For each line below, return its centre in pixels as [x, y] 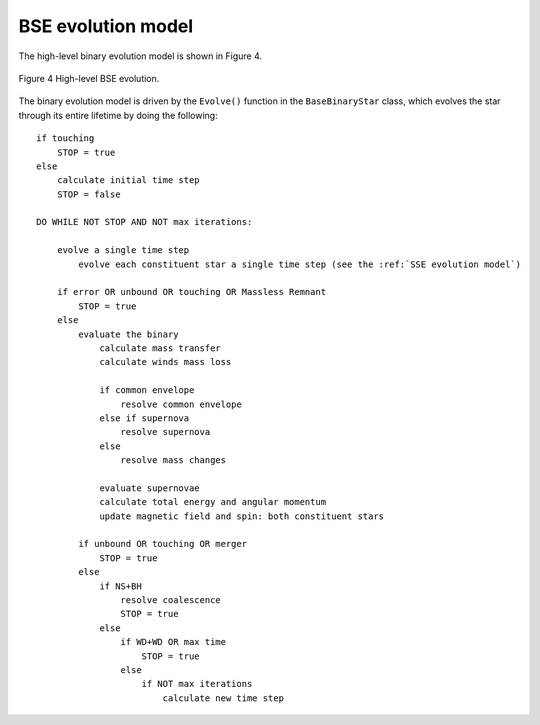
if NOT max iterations [197, 684]
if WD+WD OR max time [173, 642]
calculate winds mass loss [165, 362]
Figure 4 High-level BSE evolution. [89, 78]
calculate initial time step [128, 180]
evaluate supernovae [149, 488]
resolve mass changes [173, 460]
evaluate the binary [128, 334]
